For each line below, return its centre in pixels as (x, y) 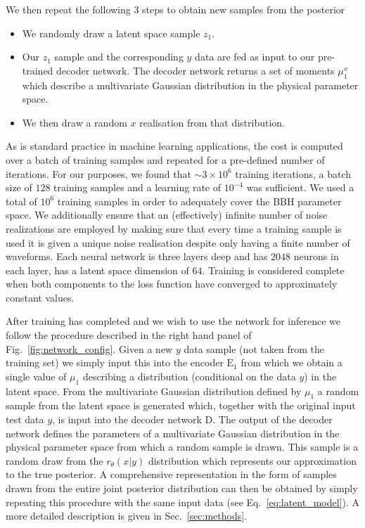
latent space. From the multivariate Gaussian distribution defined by (154, 391)
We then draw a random (75, 122)
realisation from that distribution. (212, 122)
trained (38, 70)
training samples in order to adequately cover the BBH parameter (199, 201)
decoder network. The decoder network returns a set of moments (196, 70)
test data (25, 419)
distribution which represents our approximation (252, 460)
